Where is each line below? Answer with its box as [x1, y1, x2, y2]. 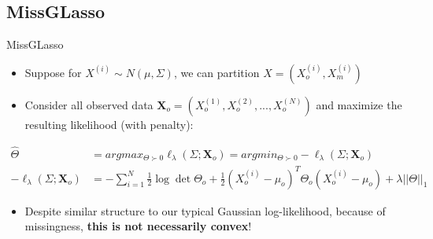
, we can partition [173, 64, 260, 80]
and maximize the [316, 96, 402, 112]
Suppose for [24, 64, 82, 80]
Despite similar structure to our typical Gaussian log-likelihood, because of [24, 202, 386, 219]
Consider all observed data [24, 96, 154, 112]
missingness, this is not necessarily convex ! [24, 218, 252, 234]
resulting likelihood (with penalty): [24, 116, 194, 132]
